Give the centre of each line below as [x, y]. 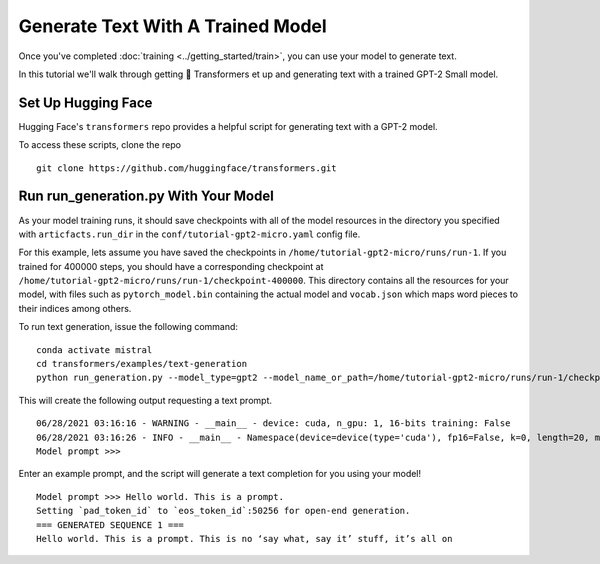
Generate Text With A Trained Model [172, 26]
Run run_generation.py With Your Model [146, 196]
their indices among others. [75, 308]
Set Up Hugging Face [85, 102]
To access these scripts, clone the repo [100, 145]
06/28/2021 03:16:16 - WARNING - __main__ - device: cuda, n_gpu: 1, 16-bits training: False [273, 423]
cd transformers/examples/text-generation [142, 364]
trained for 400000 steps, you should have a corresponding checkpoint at [171, 266]
